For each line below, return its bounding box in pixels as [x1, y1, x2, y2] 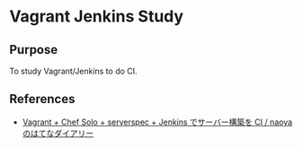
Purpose [9, 42, 58, 57]
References [9, 91, 75, 107]
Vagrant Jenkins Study [9, 6, 184, 27]
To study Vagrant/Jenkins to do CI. [9, 65, 138, 76]
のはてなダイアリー [22, 127, 94, 138]
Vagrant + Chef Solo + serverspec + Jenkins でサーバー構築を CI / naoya [22, 117, 293, 127]
